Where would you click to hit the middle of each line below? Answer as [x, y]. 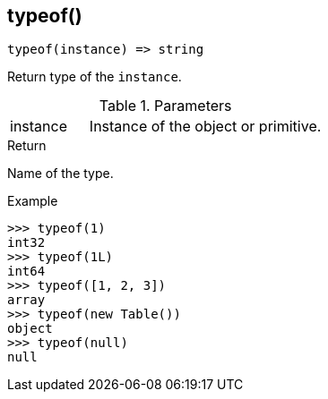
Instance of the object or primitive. [205, 127]
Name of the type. [60, 174]
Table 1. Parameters [165, 106]
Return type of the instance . [95, 77]
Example [33, 201]
